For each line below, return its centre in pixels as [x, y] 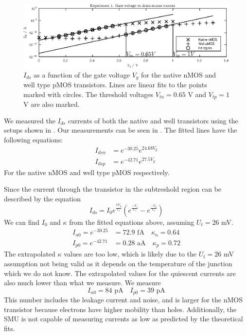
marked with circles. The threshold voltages [88, 94]
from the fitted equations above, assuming [132, 222]
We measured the [30, 120]
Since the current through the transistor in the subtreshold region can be [113, 189]
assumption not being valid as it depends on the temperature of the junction [118, 263]
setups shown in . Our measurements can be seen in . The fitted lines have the [121, 130]
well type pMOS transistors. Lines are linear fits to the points [115, 85]
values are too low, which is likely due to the [130, 254]
